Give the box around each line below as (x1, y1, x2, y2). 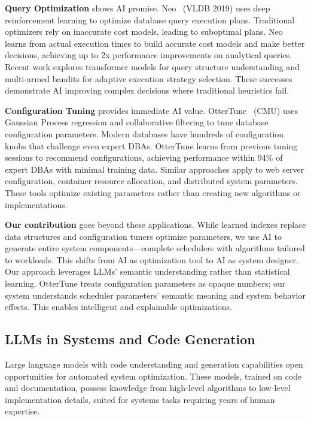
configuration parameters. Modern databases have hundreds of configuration (5, 127, 284, 140)
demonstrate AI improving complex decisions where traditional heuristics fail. (5, 84, 289, 97)
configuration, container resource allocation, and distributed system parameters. (5, 175, 298, 187)
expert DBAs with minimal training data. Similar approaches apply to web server (5, 163, 304, 175)
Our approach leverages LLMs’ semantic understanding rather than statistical (5, 265, 290, 278)
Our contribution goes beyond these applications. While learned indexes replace (5, 218, 306, 231)
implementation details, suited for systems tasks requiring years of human (5, 393, 275, 405)
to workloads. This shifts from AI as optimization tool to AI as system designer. (5, 253, 298, 266)
